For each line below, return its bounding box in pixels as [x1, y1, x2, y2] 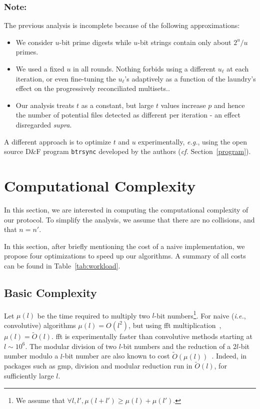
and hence [214, 99, 245, 110]
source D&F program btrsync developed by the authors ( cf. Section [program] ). [4, 146, 251, 156]
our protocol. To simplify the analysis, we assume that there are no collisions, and [4, 214, 255, 224]
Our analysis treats [15, 99, 74, 110]
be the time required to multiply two [37, 310, 150, 320]
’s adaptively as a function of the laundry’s [124, 73, 256, 83]
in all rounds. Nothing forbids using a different [73, 63, 216, 73]
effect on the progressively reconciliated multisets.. [15, 83, 170, 93]
